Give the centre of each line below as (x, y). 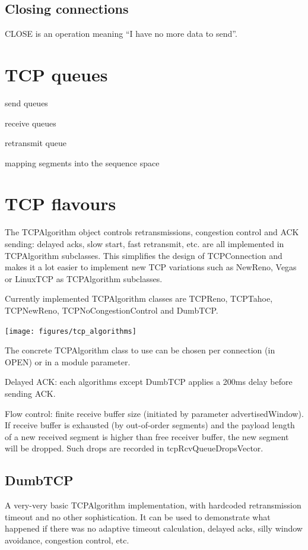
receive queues (31, 123)
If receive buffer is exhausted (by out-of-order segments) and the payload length (150, 425)
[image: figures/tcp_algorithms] (71, 331)
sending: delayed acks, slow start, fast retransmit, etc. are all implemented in (145, 244)
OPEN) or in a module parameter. (68, 361)
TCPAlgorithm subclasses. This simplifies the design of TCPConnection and (144, 255)
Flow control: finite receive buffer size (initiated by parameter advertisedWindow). (154, 413)
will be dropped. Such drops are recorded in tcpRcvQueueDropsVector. (134, 448)
